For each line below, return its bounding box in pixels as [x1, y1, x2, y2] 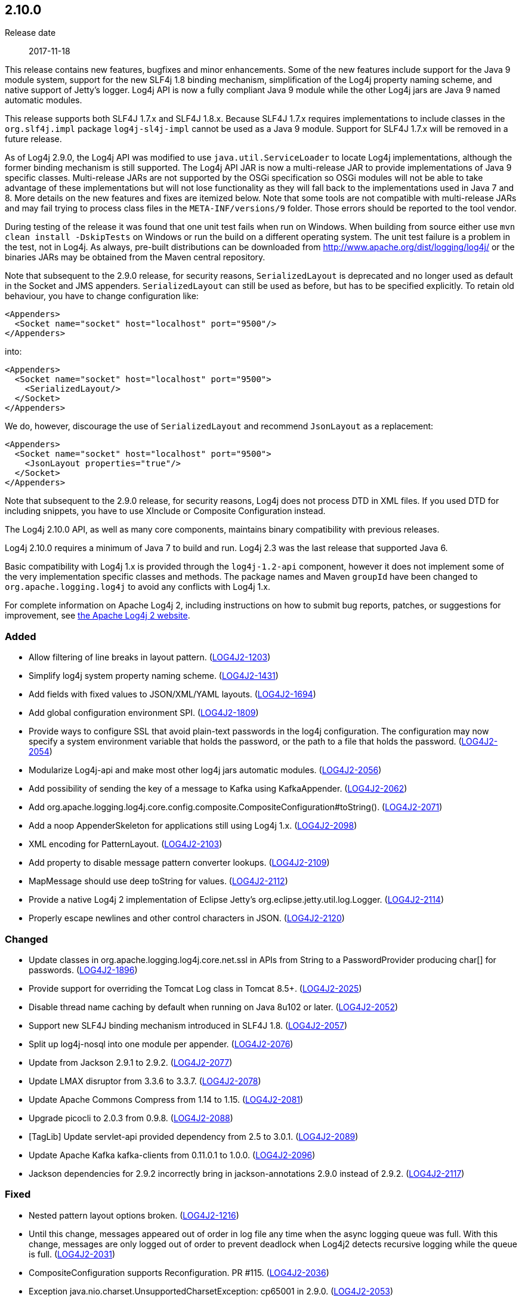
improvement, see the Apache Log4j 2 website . [5, 610, 190, 621]
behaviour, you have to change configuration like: [5, 291, 199, 302]
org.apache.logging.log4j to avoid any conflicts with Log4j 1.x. [5, 582, 270, 592]
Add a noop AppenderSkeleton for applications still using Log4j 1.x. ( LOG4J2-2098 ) [29, 820, 357, 831]
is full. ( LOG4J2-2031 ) [29, 1248, 116, 1259]
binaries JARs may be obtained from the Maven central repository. [5, 252, 265, 263]
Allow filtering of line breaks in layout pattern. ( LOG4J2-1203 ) [29, 652, 271, 663]
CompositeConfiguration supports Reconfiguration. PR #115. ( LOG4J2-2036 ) [29, 1267, 329, 1278]
